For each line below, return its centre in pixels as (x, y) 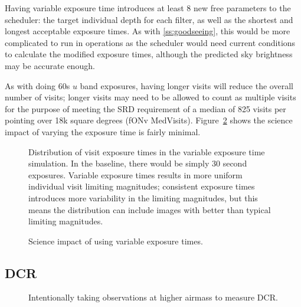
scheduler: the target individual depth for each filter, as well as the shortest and (149, 19)
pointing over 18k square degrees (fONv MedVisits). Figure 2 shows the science (149, 120)
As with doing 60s (37, 85)
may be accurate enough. (50, 65)
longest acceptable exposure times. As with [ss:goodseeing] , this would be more (148, 31)
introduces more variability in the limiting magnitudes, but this (143, 197)
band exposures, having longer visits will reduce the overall (187, 85)
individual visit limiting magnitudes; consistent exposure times (142, 186)
